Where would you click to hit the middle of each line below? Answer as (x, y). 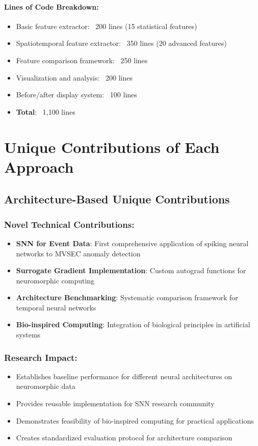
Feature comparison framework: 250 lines (82, 60)
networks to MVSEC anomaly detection (78, 253)
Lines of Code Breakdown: (51, 6)
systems (28, 335)
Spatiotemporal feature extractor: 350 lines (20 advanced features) (121, 43)
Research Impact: (41, 357)
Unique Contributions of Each (112, 147)
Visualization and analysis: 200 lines (74, 77)
